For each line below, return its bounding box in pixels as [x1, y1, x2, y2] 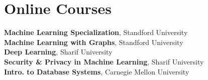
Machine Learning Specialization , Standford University [4, 27, 188, 37]
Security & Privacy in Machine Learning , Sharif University [4, 56, 204, 66]
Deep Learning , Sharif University [4, 46, 113, 57]
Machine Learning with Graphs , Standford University [4, 36, 183, 47]
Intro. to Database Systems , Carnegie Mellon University [4, 66, 189, 76]
